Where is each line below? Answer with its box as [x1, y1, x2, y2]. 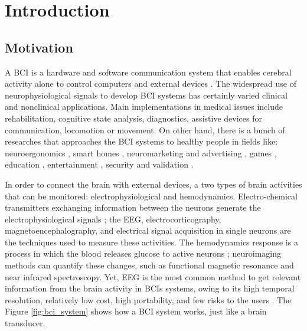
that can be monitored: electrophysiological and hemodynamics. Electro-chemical [5, 189, 298, 202]
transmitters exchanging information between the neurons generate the [5, 201, 261, 214]
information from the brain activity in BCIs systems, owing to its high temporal [5, 282, 295, 294]
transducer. [5, 317, 45, 329]
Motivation [5, 38, 73, 56]
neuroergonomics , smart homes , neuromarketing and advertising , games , [5, 146, 277, 159]
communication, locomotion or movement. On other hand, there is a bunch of [5, 123, 285, 136]
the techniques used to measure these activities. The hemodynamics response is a [5, 235, 298, 248]
